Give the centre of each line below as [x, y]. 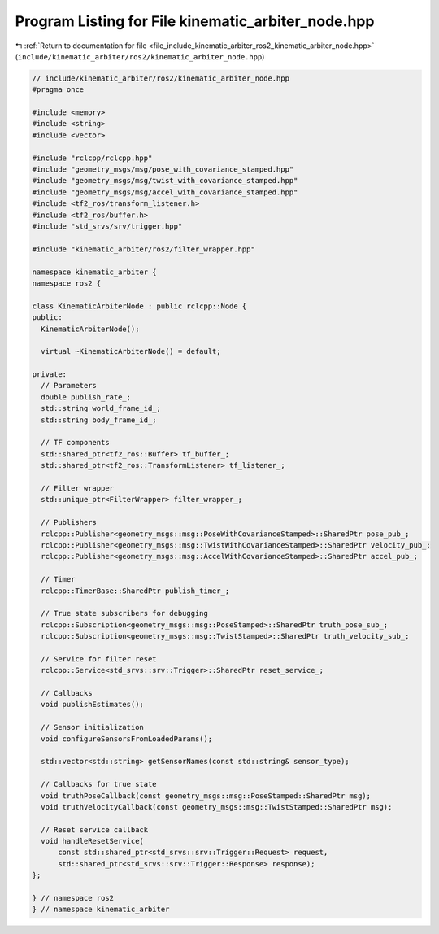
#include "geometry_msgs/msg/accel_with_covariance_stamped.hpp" [165, 192]
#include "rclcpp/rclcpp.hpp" [92, 158]
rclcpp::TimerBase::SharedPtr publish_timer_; [135, 591]
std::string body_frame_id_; [99, 420]
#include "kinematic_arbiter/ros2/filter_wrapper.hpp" [143, 249]
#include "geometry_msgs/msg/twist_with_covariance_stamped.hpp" [165, 181]
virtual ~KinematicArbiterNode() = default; [131, 351]
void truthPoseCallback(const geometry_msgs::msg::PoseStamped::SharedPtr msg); [206, 796]
